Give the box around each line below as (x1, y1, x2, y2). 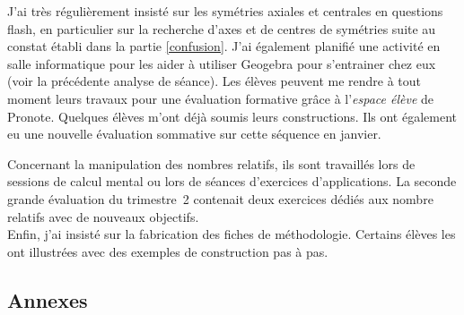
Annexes (7, 285, 88, 313)
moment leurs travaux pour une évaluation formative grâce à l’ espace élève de (7, 89, 434, 107)
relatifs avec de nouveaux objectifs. (7, 207, 199, 226)
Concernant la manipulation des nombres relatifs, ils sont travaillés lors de (7, 154, 416, 173)
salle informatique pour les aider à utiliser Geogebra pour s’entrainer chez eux (7, 54, 436, 72)
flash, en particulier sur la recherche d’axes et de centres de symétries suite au (7, 19, 436, 38)
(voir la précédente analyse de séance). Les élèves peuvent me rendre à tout (7, 72, 422, 90)
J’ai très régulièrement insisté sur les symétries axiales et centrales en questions (7, 2, 443, 20)
